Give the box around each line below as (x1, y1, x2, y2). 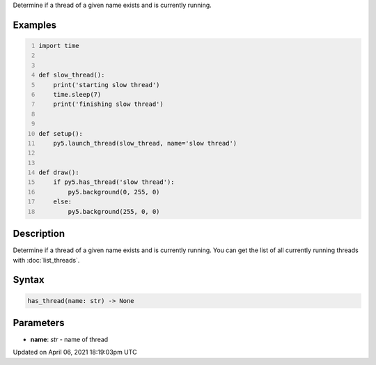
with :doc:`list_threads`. (13, 256, 80, 264)
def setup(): (38, 130, 84, 137)
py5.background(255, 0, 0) (68, 208, 160, 215)
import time (38, 42, 79, 49)
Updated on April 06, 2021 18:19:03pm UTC (13, 348, 137, 357)
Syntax (13, 274, 45, 286)
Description (13, 228, 65, 240)
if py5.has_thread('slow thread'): (53, 178, 175, 186)
